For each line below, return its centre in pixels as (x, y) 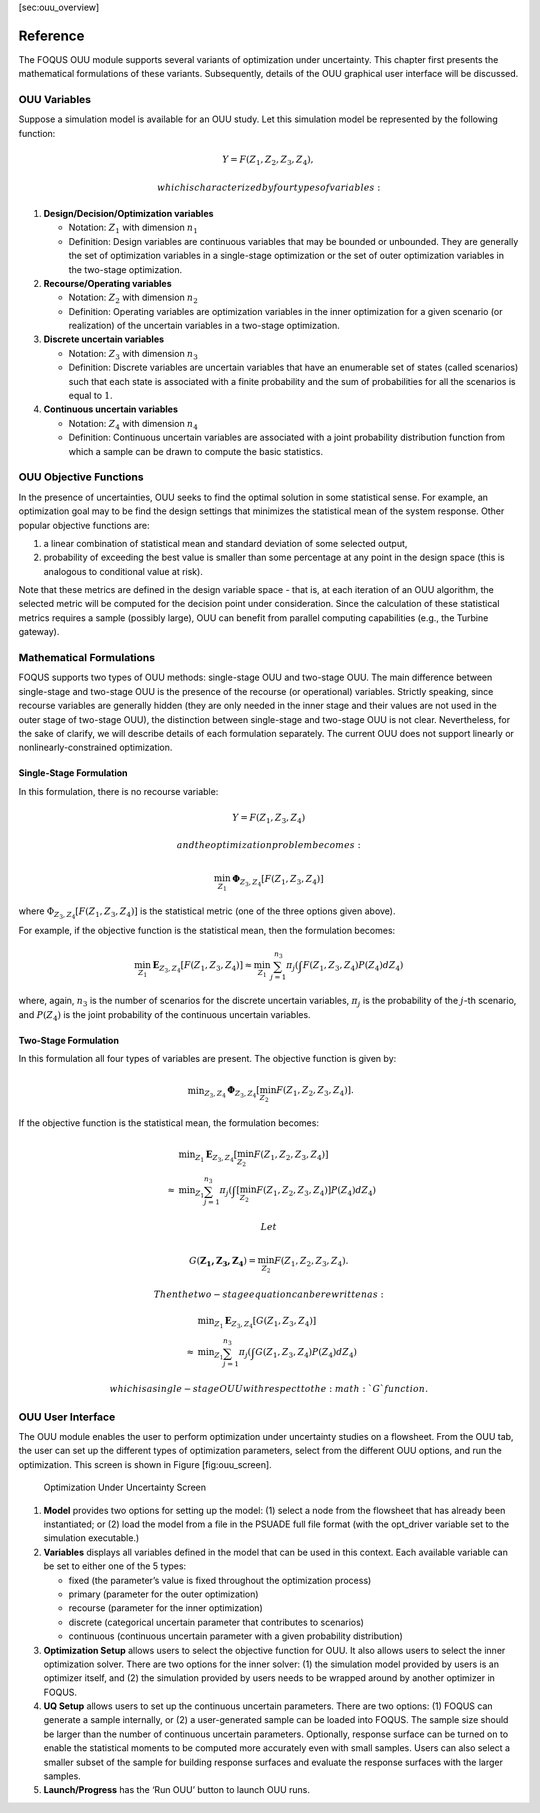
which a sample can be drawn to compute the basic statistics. (196, 451)
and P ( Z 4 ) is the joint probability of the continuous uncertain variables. (164, 1015)
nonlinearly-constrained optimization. (95, 747)
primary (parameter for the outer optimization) (163, 1594)
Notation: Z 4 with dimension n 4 (133, 424)
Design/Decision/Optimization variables (128, 213)
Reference (51, 35)
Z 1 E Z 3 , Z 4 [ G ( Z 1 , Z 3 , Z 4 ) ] (265, 1322)
